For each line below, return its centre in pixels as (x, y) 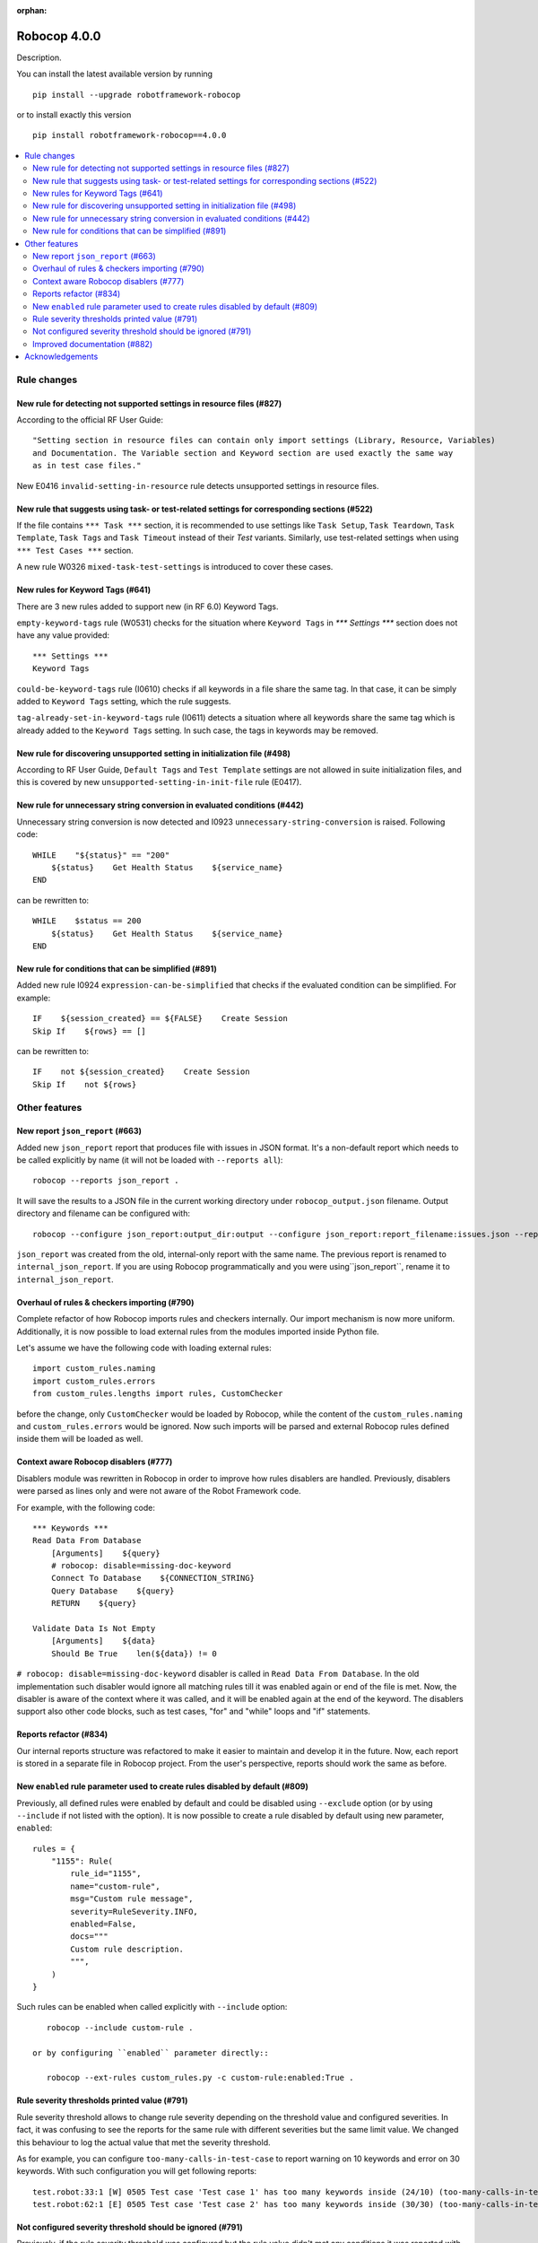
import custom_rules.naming (94, 1369)
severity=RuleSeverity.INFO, (134, 1911)
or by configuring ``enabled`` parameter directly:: (151, 2053)
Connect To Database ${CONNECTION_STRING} (153, 1578)
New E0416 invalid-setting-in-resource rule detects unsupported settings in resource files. (198, 485)
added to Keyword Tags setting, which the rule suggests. (124, 701)
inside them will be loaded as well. (80, 1439)
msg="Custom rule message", (132, 1899)
